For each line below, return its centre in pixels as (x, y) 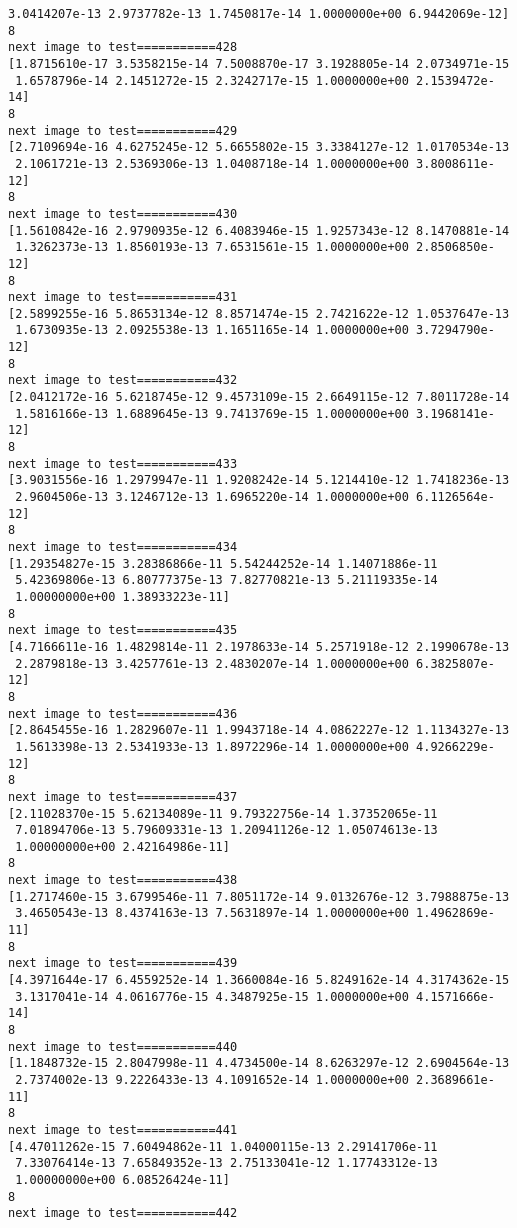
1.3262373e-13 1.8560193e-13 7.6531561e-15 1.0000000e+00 (212, 247)
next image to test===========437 (123, 796)
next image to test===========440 (123, 1046)
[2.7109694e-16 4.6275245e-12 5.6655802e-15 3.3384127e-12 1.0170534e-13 (259, 147)
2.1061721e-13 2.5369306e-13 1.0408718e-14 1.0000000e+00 (212, 163)
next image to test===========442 (123, 1213)
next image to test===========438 (123, 880)
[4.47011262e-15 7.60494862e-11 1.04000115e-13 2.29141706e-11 (223, 1146)
